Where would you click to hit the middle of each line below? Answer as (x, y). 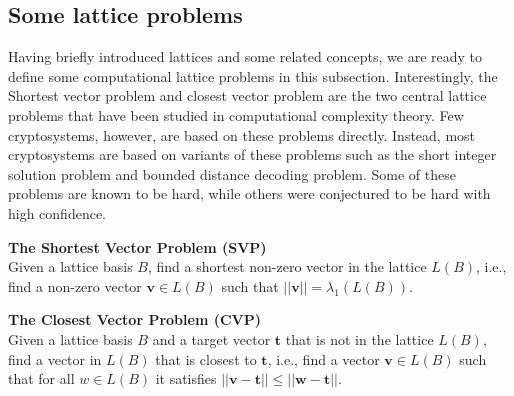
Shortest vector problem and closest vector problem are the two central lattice (247, 95)
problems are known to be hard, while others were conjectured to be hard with (249, 193)
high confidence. (57, 212)
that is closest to (206, 358)
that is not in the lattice (359, 338)
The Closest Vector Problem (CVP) (134, 319)
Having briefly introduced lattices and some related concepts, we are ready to (245, 56)
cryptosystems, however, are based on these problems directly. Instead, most (242, 134)
